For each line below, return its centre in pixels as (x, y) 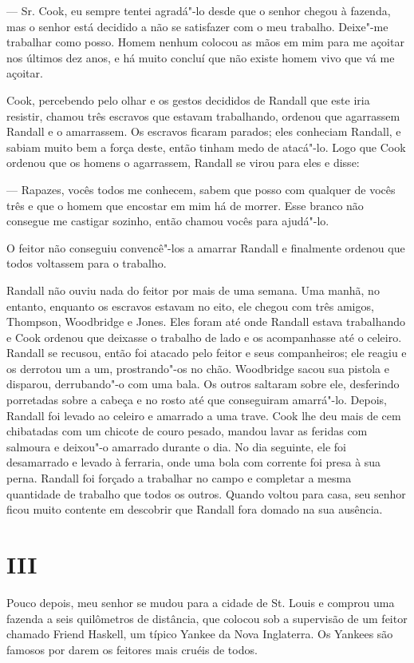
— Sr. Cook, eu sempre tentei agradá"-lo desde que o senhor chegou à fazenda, (199, 10)
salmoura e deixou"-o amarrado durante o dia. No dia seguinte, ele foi (176, 446)
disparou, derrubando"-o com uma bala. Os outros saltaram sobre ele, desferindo (203, 384)
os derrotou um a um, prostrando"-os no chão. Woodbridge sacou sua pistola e (198, 368)
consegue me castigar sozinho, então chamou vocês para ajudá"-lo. (168, 221)
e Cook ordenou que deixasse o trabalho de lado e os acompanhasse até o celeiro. (204, 337)
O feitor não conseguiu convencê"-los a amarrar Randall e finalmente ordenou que (206, 247)
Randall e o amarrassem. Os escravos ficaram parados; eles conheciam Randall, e (204, 131)
